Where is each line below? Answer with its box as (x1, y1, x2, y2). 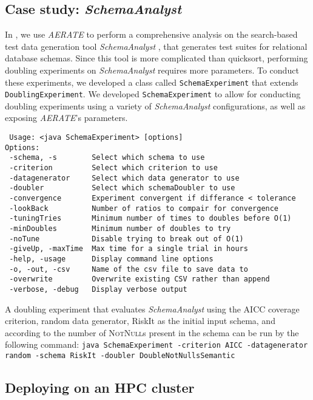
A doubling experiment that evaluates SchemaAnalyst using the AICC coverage (5, 302, 300, 315)
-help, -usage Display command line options (9, 254, 214, 263)
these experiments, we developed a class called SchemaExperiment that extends (5, 75, 298, 88)
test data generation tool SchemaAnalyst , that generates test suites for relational (5, 40, 308, 52)
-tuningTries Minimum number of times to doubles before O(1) (9, 214, 292, 223)
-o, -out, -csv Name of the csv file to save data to (9, 264, 248, 274)
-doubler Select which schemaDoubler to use (9, 184, 235, 193)
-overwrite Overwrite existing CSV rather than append (9, 275, 270, 284)
